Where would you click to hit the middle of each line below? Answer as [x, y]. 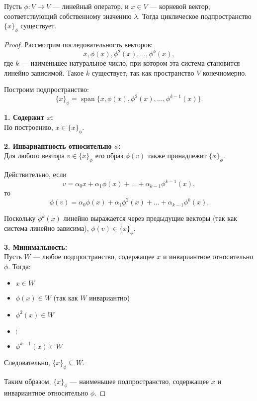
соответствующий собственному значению [68, 16]
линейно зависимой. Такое [44, 72]
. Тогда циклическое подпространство [195, 16]
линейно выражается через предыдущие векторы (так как [150, 218]
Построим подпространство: [46, 89]
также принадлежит [177, 155]
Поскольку [20, 218]
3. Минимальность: [36, 247]
